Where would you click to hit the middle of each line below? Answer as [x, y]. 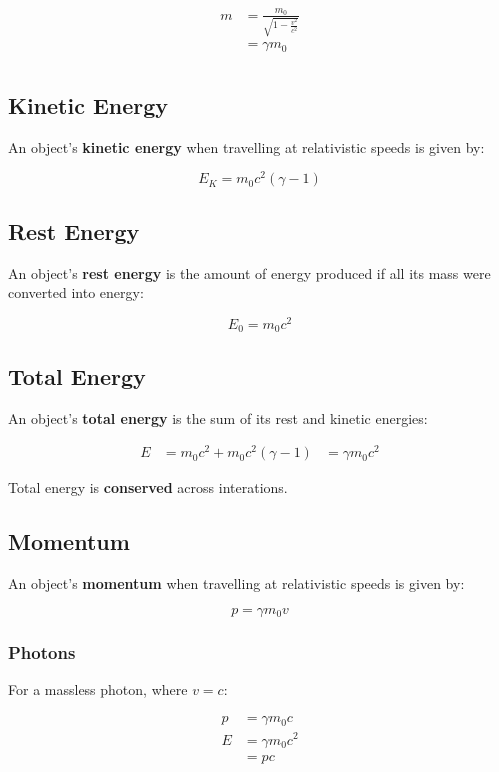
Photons [42, 651]
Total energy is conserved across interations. [148, 487]
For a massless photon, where [98, 688]
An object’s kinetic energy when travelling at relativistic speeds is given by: [246, 146]
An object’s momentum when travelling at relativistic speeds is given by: [236, 583]
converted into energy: [76, 292]
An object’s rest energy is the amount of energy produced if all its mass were [249, 272]
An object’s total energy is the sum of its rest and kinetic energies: [218, 417]
